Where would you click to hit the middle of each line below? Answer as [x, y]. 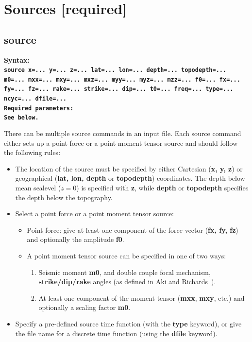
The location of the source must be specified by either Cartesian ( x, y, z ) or [129, 168]
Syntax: [17, 60]
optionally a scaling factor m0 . [84, 307]
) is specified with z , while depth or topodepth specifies [162, 188]
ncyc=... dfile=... [35, 99]
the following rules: [32, 152]
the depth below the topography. [64, 197]
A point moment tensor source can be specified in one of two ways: [126, 256]
